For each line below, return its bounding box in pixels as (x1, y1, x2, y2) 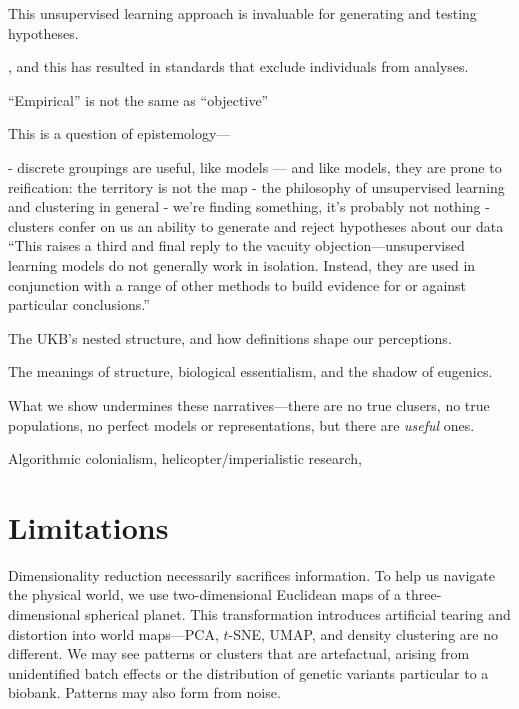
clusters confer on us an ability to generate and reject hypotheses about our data (8, 215, 504, 236)
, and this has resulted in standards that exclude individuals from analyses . (8, 56, 469, 77)
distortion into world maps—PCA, (8, 623, 219, 644)
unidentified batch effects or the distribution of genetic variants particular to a (8, 662, 489, 683)
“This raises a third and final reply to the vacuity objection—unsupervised (8, 235, 465, 256)
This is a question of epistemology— (8, 123, 231, 144)
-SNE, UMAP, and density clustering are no (228, 623, 498, 644)
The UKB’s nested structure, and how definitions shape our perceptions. (8, 327, 452, 348)
